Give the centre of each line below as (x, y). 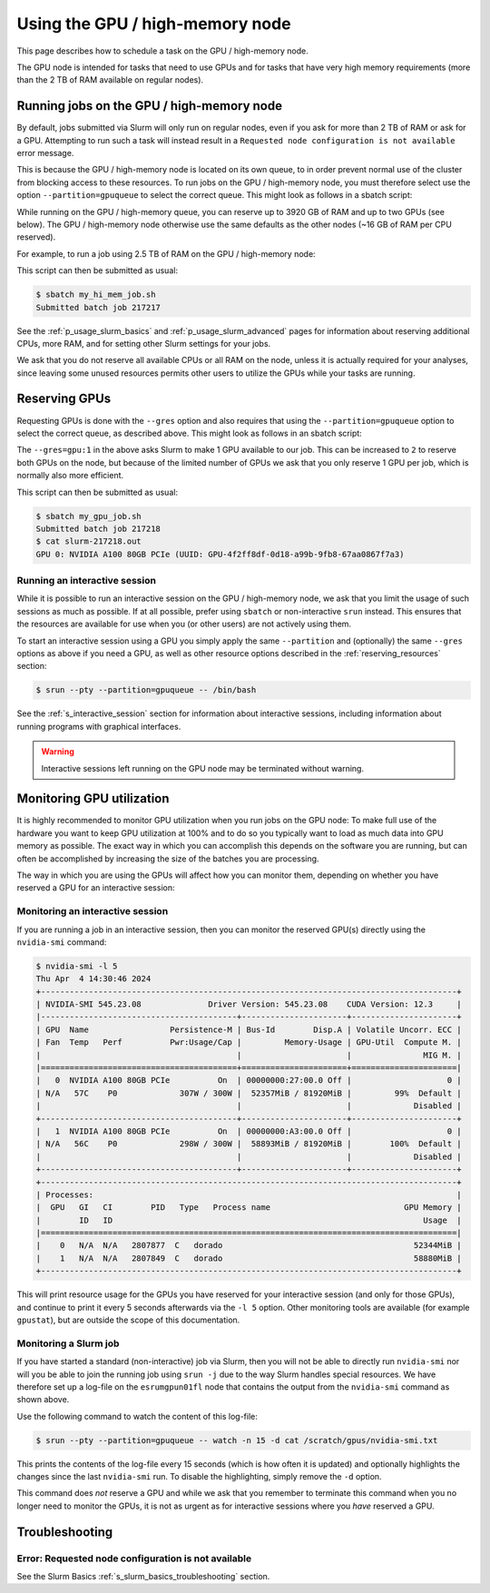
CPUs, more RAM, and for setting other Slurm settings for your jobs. (144, 343)
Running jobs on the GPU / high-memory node (150, 106)
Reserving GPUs (64, 399)
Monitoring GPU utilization (93, 799)
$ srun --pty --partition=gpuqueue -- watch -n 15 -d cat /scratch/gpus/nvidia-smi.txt (237, 1440)
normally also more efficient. (70, 476)
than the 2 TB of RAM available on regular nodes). (110, 80)
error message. (45, 153)
